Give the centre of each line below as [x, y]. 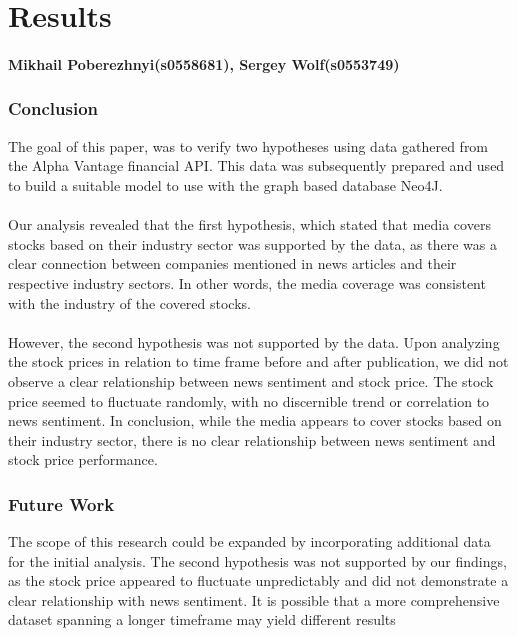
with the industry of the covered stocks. [129, 302]
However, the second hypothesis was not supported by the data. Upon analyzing [254, 341]
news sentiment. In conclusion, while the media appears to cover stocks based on [255, 420]
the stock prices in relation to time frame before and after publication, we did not [258, 361]
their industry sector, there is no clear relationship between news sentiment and [252, 439]
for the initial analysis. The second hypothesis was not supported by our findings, [257, 560]
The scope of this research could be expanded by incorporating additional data [249, 541]
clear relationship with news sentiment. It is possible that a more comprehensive [254, 599]
